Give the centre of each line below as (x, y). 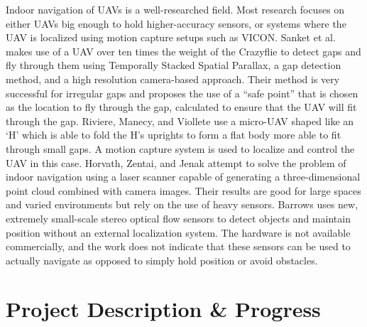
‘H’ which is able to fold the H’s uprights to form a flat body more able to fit (174, 135)
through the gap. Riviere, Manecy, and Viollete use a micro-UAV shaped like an (180, 120)
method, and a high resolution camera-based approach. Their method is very (173, 79)
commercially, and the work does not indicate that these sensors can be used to (178, 246)
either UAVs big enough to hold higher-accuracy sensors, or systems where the (176, 23)
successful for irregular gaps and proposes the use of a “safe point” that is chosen (182, 93)
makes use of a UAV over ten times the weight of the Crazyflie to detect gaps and (183, 51)
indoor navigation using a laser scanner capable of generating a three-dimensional (183, 177)
